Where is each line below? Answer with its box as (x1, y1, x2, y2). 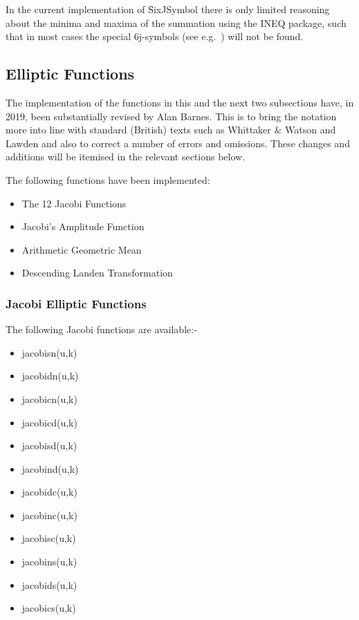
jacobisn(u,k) (21, 345, 77, 359)
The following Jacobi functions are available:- (6, 322, 197, 337)
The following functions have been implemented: (6, 172, 210, 187)
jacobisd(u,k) (21, 438, 77, 453)
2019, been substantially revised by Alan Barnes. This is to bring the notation (6, 109, 337, 123)
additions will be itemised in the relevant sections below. (6, 149, 246, 164)
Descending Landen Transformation (21, 265, 173, 280)
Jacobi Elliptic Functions (6, 294, 147, 312)
